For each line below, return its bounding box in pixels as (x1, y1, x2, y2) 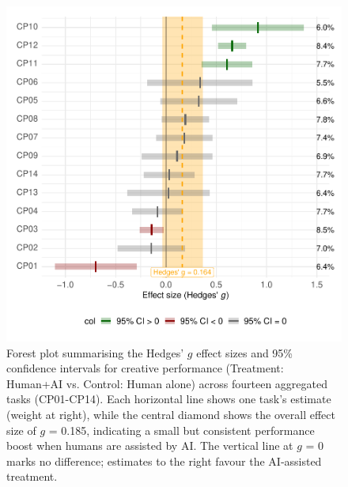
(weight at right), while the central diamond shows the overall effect (6, 406, 335, 422)
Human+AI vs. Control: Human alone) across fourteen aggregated (6, 375, 327, 391)
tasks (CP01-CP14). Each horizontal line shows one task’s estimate (6, 391, 331, 407)
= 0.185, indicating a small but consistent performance (48, 421, 315, 438)
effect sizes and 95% (196, 344, 293, 361)
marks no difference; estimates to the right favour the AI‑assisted (6, 452, 322, 469)
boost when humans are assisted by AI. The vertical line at (6, 437, 293, 454)
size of (6, 421, 36, 438)
